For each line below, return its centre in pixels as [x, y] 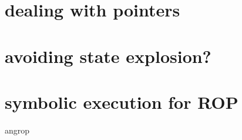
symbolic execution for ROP [122, 101]
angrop [17, 130]
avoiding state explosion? [108, 56]
